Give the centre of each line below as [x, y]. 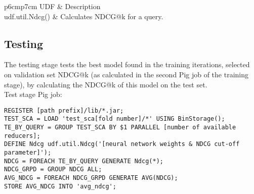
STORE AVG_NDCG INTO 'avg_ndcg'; [60, 186]
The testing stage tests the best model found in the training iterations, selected [127, 64]
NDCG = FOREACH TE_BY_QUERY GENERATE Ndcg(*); [84, 161]
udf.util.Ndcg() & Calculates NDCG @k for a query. [84, 16]
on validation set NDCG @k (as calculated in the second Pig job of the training [126, 74]
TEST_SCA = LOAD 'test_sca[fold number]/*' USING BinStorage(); [115, 119]
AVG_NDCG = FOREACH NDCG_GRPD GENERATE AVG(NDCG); [91, 178]
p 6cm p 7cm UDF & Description [52, 6]
